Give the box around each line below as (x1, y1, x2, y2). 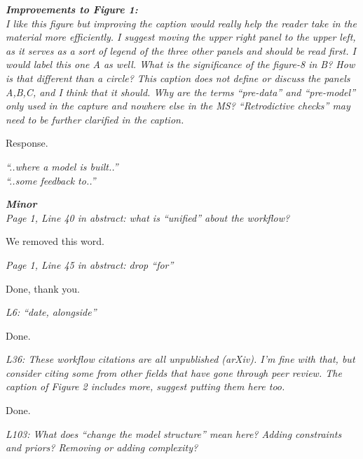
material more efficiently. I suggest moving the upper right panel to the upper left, (6, 29, 356, 44)
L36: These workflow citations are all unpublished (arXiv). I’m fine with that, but (6, 352, 355, 366)
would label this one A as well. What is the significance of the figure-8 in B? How (6, 57, 355, 72)
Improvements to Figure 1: (6, 2, 138, 16)
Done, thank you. (6, 281, 80, 295)
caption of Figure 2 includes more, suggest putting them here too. (6, 379, 285, 394)
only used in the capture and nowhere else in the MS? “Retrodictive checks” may (6, 98, 350, 113)
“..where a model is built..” (6, 159, 118, 173)
